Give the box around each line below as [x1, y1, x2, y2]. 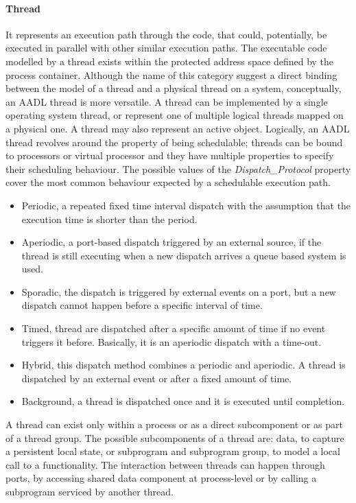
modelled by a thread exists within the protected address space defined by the [5, 54, 334, 68]
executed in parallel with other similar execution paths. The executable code [5, 40, 327, 55]
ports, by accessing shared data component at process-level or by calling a [5, 471, 317, 485]
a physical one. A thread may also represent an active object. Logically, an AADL [5, 121, 350, 135]
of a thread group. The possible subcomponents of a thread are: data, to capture [5, 430, 344, 445]
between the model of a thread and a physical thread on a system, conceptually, [5, 81, 342, 95]
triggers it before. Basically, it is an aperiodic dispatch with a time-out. [21, 334, 322, 349]
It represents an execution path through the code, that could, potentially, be [5, 27, 327, 41]
